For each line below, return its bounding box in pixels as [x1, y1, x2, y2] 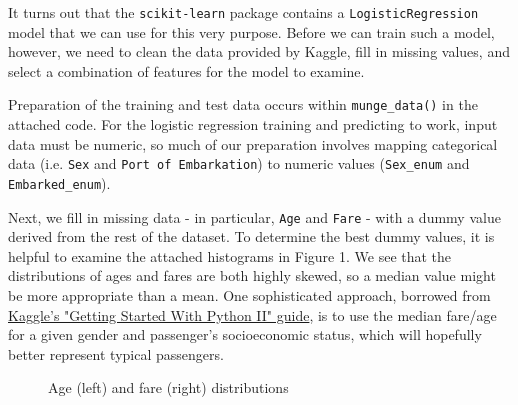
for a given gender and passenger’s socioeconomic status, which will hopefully [8, 324, 482, 345]
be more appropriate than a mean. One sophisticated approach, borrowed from [8, 285, 491, 306]
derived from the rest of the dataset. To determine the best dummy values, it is [8, 226, 495, 247]
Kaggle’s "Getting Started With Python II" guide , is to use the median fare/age [8, 304, 497, 325]
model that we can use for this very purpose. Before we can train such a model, [8, 21, 495, 42]
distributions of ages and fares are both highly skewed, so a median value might [8, 265, 496, 286]
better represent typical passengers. [8, 343, 224, 364]
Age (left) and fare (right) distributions [48, 377, 289, 398]
